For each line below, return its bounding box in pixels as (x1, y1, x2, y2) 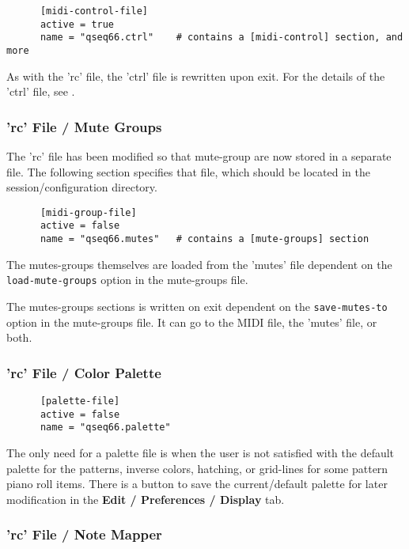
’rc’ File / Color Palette (6, 362, 161, 382)
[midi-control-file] (40, 6, 148, 17)
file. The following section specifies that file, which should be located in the (6, 163, 370, 180)
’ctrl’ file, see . (6, 83, 75, 100)
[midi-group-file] (40, 206, 137, 218)
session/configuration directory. (6, 179, 157, 195)
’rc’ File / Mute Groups (6, 116, 162, 136)
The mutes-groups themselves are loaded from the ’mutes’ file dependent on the (6, 256, 392, 272)
